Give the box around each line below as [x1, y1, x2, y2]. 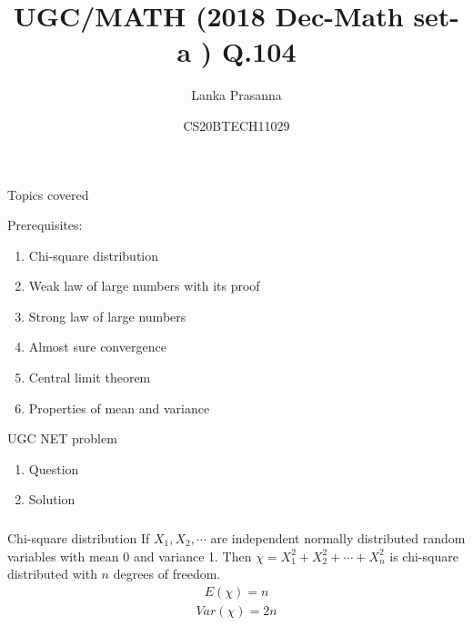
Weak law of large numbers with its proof [28, 276, 260, 295]
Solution [28, 490, 75, 509]
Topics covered [7, 184, 89, 204]
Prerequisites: [7, 215, 83, 234]
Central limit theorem [28, 368, 151, 387]
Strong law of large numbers [28, 306, 186, 325]
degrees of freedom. [113, 564, 221, 583]
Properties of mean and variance [28, 398, 210, 417]
